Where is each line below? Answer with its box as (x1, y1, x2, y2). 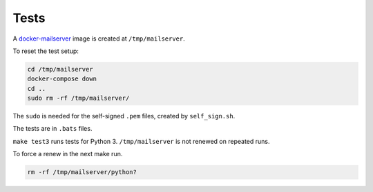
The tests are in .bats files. (12, 125, 93, 133)
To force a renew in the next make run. (12, 150, 123, 158)
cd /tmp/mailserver (27, 65, 93, 73)
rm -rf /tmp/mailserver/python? (27, 169, 137, 176)
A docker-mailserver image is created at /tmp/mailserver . (12, 34, 186, 43)
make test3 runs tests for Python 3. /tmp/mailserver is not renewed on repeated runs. (12, 137, 270, 145)
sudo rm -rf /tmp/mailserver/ (27, 94, 130, 103)
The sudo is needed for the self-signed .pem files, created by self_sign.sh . (12, 112, 236, 120)
